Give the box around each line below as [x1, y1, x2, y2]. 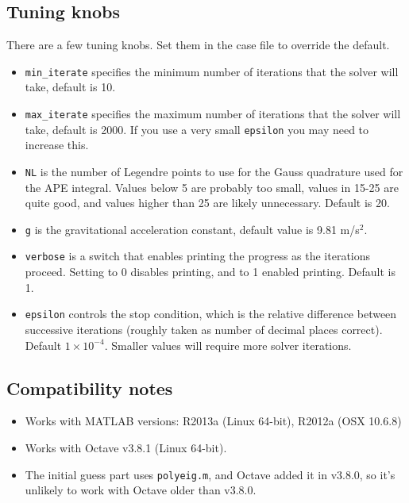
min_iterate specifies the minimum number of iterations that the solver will [25, 63, 399, 79]
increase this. [25, 136, 89, 153]
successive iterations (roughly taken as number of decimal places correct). [25, 321, 383, 337]
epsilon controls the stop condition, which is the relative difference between [25, 305, 397, 322]
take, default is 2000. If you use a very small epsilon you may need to [25, 121, 369, 137]
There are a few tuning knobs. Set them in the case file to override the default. [6, 36, 390, 53]
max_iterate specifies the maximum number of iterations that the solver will [25, 106, 401, 122]
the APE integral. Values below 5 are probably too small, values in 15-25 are [25, 179, 399, 195]
